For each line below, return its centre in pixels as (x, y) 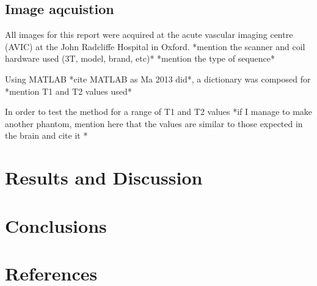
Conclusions (56, 225)
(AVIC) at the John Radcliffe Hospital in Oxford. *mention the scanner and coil (155, 46)
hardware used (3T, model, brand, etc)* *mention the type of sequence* (140, 58)
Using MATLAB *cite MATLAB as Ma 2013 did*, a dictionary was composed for (158, 79)
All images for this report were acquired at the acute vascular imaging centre (149, 35)
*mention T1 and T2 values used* (68, 91)
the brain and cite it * (46, 135)
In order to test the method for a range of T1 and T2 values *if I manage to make (159, 112)
